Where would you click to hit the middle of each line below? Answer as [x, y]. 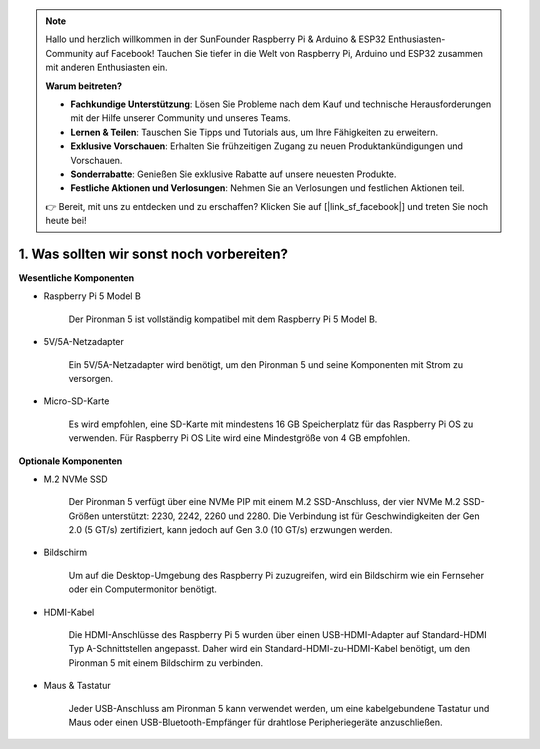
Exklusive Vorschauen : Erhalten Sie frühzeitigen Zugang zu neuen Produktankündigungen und [267, 146]
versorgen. [91, 378]
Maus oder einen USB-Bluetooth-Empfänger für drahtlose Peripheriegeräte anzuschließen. [256, 722]
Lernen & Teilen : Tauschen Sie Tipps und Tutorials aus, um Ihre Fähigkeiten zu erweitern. [254, 132]
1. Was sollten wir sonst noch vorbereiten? [153, 253]
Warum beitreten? [84, 86]
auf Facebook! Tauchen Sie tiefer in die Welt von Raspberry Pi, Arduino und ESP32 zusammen [289, 53]
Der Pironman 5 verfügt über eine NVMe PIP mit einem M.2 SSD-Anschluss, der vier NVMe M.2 [264, 502]
